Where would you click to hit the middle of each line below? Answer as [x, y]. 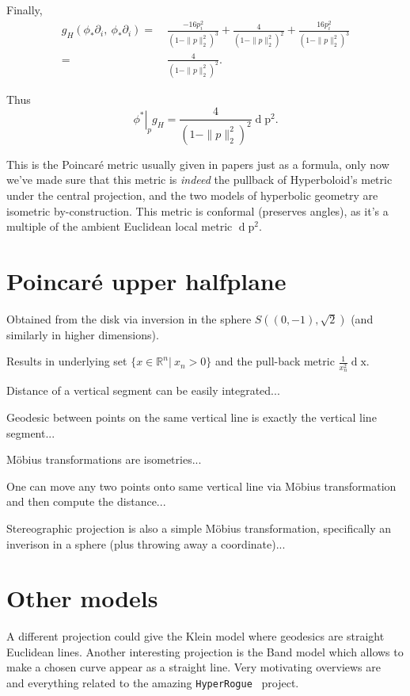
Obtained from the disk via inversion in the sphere [129, 318]
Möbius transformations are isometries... [104, 459]
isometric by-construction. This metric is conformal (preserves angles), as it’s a [197, 210]
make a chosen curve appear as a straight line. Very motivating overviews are [194, 667]
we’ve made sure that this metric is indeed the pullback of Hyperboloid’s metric [199, 180]
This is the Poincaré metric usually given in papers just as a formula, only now [198, 164]
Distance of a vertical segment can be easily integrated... [143, 390]
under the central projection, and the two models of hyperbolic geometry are [192, 195]
